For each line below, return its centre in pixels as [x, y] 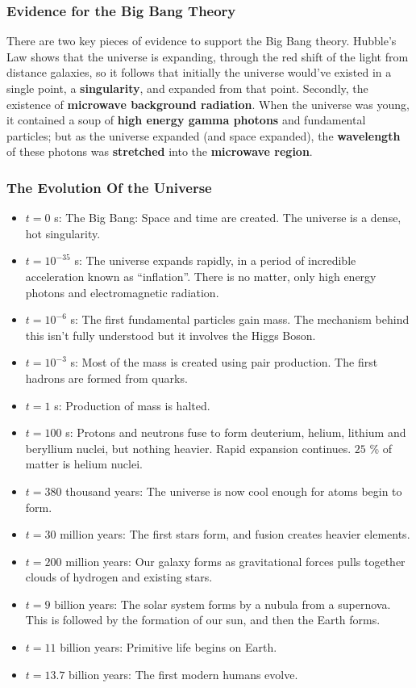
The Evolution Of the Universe [109, 187]
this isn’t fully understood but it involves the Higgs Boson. [171, 335]
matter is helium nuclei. [84, 464]
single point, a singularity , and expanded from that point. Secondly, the [187, 88]
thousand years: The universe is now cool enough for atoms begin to [234, 491]
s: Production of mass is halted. [132, 405]
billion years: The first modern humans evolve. [183, 674]
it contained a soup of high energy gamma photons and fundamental [186, 120]
